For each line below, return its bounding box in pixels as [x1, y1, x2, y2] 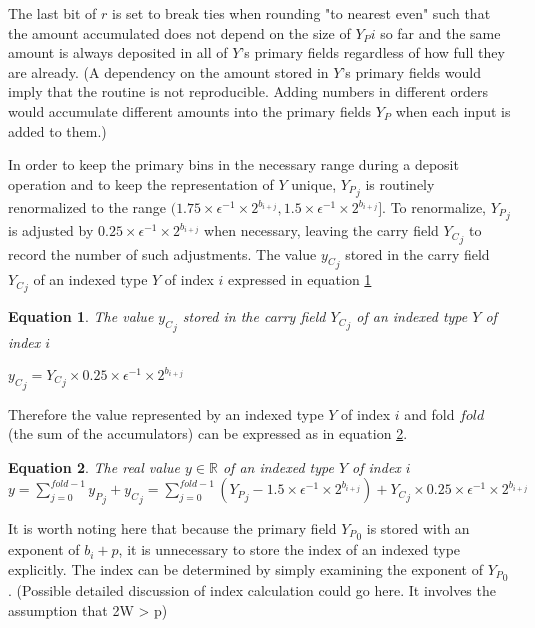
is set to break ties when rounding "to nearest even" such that [112, 3, 491, 23]
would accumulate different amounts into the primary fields [8, 100, 372, 121]
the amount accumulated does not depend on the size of [8, 22, 351, 43]
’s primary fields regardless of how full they [240, 42, 505, 63]
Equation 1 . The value [8, 306, 154, 327]
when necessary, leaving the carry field [204, 220, 439, 241]
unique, [291, 173, 337, 194]
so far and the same [380, 22, 501, 43]
